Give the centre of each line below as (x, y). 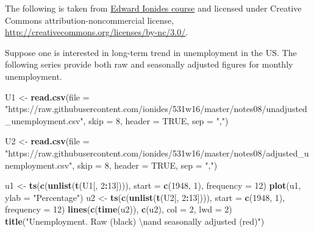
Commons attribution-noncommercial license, (90, 20)
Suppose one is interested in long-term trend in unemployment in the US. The (151, 52)
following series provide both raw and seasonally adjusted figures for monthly (149, 64)
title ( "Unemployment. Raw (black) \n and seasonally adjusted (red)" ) (135, 221)
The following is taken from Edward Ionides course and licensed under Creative (153, 8)
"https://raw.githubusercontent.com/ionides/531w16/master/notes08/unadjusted (156, 109)
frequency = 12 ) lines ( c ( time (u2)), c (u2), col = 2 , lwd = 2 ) (119, 209)
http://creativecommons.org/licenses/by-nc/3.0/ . (97, 32)
